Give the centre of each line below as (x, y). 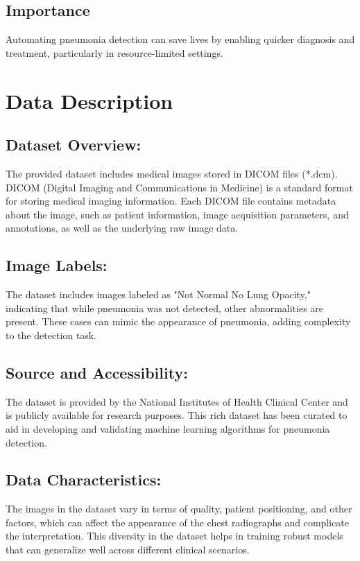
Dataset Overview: (74, 145)
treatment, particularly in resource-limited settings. (114, 52)
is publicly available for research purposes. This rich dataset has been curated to (177, 415)
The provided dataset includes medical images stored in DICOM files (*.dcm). (172, 173)
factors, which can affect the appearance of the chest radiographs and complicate (178, 522)
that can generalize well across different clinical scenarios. (128, 550)
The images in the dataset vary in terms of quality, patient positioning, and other (179, 509)
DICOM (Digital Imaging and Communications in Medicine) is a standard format (179, 187)
